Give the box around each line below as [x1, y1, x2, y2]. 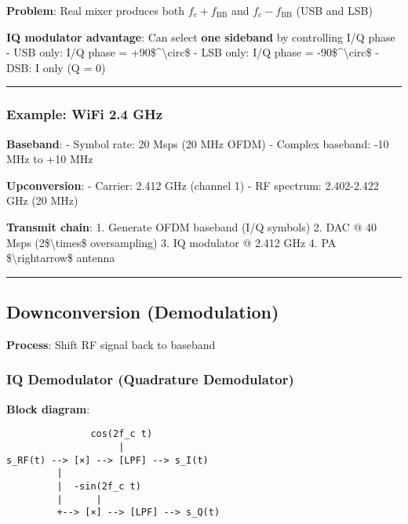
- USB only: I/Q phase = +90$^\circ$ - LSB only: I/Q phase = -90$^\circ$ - [6, 44, 379, 60]
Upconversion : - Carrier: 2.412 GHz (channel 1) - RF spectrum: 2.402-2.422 [6, 176, 379, 193]
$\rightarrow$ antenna [6, 249, 115, 266]
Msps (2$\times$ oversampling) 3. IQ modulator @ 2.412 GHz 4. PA [6, 234, 337, 250]
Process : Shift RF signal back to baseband [6, 336, 216, 352]
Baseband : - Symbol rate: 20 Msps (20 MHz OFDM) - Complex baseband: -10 [6, 135, 389, 151]
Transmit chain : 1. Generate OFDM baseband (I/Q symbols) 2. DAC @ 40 [6, 218, 377, 235]
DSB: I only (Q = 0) [6, 59, 106, 75]
